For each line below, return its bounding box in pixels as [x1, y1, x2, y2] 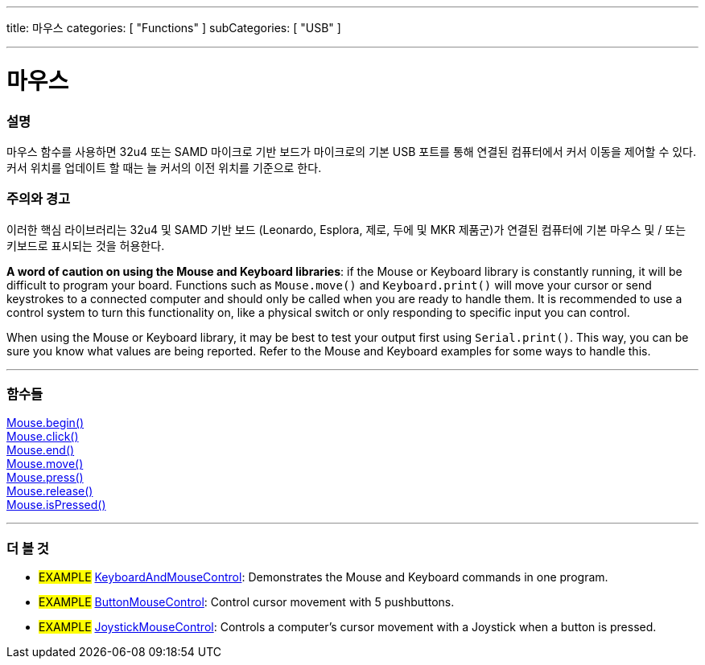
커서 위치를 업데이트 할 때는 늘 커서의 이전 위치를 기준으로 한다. [6, 160, 322, 174]
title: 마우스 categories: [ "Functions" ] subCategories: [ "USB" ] [6, 21, 341, 35]
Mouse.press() [6, 470, 84, 485]
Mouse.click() [6, 429, 79, 444]
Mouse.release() [6, 484, 93, 499]
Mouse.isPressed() [6, 498, 106, 512]
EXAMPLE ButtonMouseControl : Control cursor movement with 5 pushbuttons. [39, 595, 455, 610]
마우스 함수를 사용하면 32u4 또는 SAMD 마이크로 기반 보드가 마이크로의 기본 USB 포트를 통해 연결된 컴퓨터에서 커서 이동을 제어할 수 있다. [6, 144, 697, 158]
